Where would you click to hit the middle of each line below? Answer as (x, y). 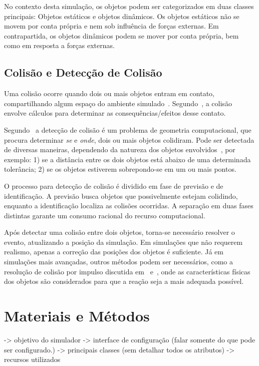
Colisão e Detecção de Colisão (83, 72)
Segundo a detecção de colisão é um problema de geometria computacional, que (128, 129)
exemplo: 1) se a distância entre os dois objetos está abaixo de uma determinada (127, 159)
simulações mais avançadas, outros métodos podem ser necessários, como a (118, 262)
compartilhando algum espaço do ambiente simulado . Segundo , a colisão (118, 103)
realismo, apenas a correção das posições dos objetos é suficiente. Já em (114, 252)
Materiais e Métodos (77, 316)
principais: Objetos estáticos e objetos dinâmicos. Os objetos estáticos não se (122, 16)
